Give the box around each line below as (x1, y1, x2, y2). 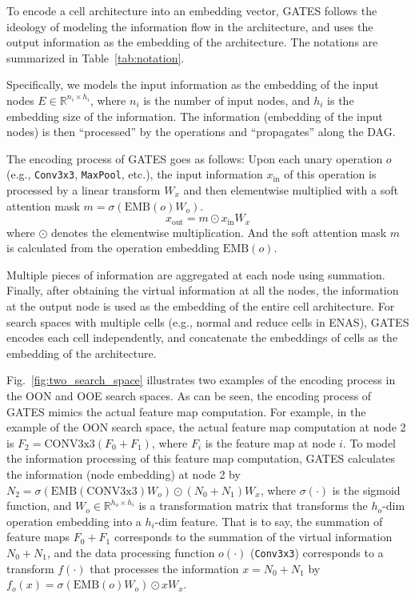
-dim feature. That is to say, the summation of (154, 512, 383, 529)
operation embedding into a (6, 512, 142, 529)
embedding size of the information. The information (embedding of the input (6, 107, 383, 124)
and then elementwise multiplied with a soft (183, 182, 398, 198)
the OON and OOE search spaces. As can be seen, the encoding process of (6, 387, 372, 403)
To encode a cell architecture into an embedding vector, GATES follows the (6, 2, 377, 18)
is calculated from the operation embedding (6, 239, 220, 256)
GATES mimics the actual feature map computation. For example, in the (6, 403, 366, 419)
